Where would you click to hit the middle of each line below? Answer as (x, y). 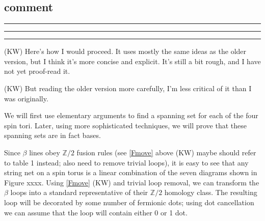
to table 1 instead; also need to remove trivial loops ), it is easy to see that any (126, 162)
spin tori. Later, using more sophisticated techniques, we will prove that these (126, 125)
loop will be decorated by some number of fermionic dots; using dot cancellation (129, 202)
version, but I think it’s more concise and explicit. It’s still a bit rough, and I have (132, 61)
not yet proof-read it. (37, 71)
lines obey (45, 152)
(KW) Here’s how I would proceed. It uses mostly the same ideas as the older (125, 51)
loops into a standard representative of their (79, 192)
